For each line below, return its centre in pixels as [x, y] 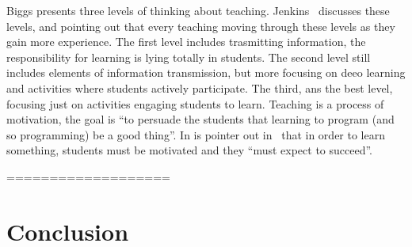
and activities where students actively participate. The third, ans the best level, [200, 87]
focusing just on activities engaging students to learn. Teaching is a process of [195, 103]
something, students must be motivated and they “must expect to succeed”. [190, 150]
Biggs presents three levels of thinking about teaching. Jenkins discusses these [198, 10]
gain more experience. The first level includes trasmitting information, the [186, 42]
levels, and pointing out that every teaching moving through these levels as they [201, 26]
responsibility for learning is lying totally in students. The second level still [189, 57]
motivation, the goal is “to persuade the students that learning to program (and [200, 119]
